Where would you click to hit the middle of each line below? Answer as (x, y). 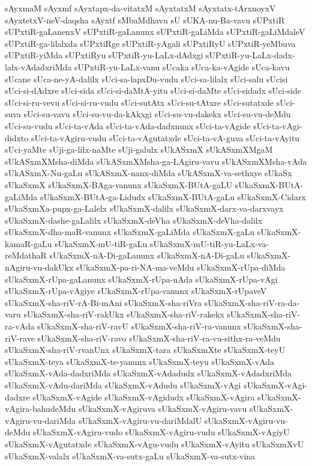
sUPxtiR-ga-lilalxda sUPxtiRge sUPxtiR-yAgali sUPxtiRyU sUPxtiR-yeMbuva (150, 43)
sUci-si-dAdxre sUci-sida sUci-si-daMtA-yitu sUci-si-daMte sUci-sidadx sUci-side (153, 90)
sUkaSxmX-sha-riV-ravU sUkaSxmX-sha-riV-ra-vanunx (139, 326)
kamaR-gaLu (28, 243)
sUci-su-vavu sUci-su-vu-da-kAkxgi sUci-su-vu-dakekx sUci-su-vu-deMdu (157, 114)
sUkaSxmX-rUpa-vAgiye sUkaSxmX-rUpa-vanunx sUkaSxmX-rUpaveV (136, 291)
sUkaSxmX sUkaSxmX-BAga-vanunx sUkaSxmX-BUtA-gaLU (119, 184)
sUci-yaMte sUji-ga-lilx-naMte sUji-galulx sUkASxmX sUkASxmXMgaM (139, 149)
